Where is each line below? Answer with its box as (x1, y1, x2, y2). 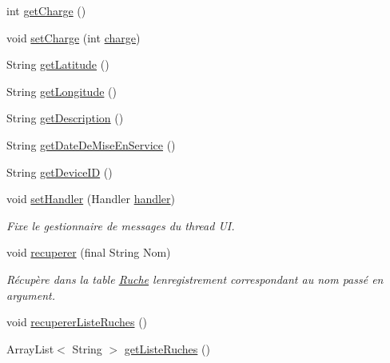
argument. (6, 286, 56, 303)
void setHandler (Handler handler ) (6, 190, 176, 207)
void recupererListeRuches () (6, 313, 148, 330)
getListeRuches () (124, 340, 210, 357)
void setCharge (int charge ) (6, 29, 141, 46)
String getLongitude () (6, 82, 117, 99)
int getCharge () (6, 2, 86, 18)
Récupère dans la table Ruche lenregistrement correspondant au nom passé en (6, 270, 384, 287)
